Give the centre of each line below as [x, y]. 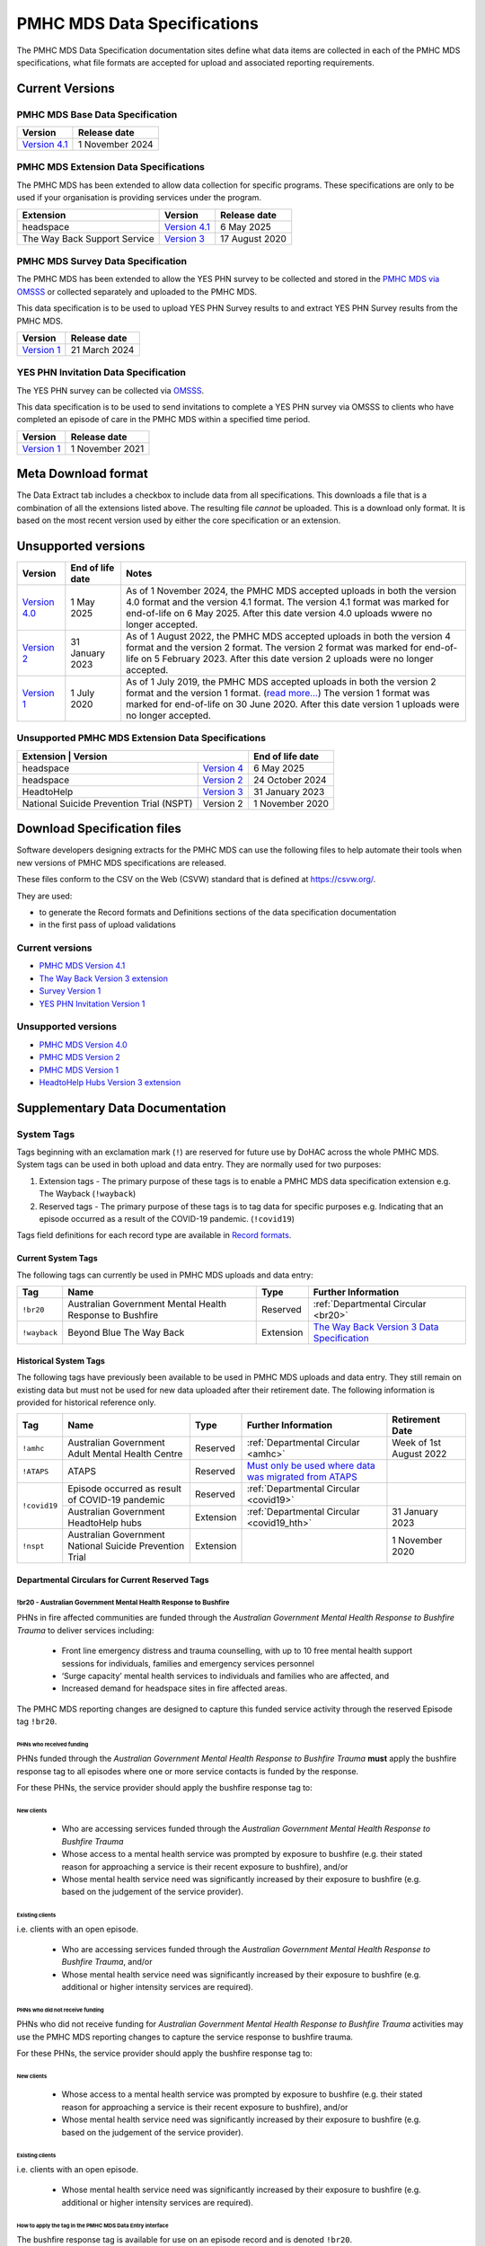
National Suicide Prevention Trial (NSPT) [107, 803]
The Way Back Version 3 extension [104, 978]
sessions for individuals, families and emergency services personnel [188, 1663]
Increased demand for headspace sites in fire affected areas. [174, 1688]
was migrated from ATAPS [302, 1477]
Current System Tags [57, 1259]
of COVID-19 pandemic [116, 1500]
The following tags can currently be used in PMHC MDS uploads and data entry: [165, 1275]
